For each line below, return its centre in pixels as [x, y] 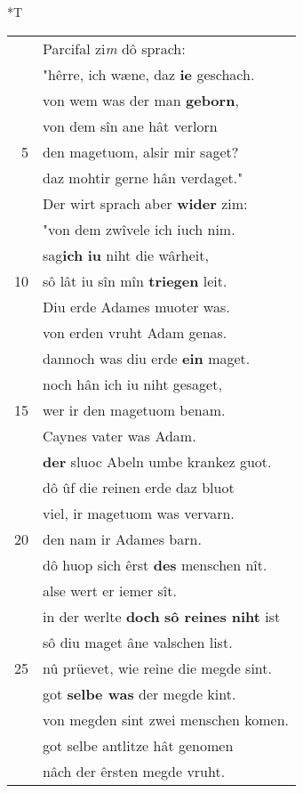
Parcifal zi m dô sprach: [114, 48]
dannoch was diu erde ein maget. [147, 358]
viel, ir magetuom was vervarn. [139, 513]
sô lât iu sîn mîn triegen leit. [135, 280]
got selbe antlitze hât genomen [138, 745]
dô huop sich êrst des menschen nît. [155, 564]
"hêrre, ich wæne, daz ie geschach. [149, 74]
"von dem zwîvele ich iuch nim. [139, 229]
